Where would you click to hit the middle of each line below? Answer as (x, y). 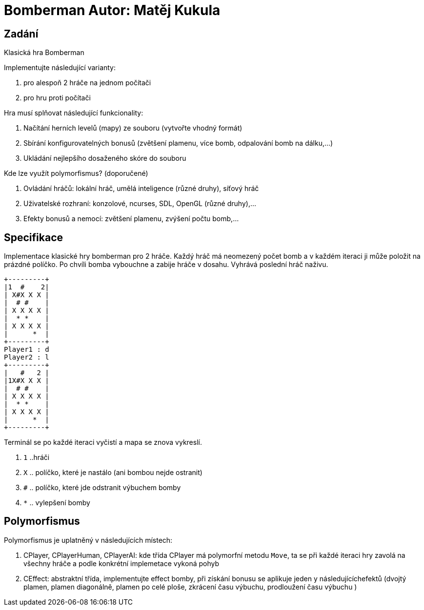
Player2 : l (27, 357)
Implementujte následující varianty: (60, 68)
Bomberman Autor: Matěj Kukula (112, 10)
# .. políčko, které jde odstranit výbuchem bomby (102, 488)
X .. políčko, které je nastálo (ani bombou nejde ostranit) (113, 473)
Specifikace (34, 237)
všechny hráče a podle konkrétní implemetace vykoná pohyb (121, 563)
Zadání (21, 34)
